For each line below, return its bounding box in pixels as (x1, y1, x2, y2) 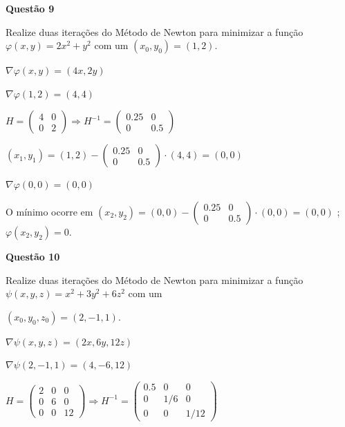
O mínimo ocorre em (6, 204, 93, 218)
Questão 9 (6, 1, 55, 15)
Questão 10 (6, 249, 60, 263)
